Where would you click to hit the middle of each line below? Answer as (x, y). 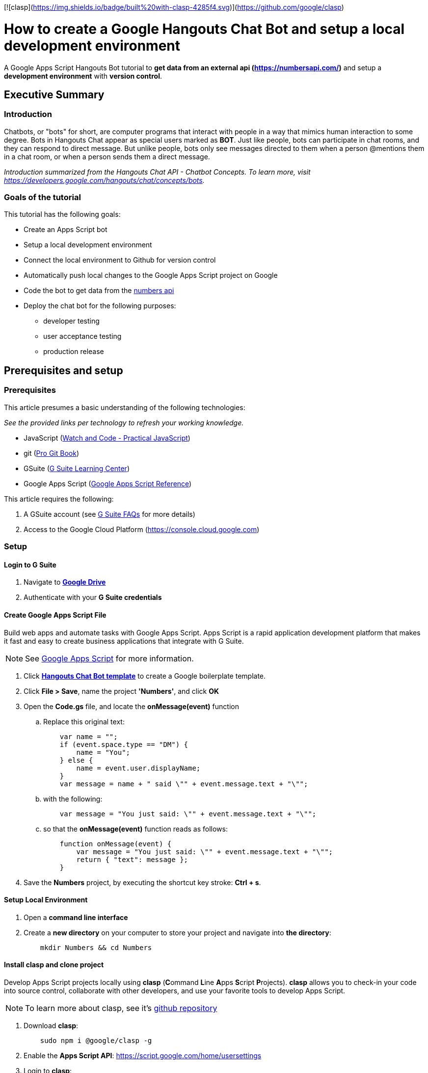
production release (74, 352)
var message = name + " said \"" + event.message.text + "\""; (184, 784)
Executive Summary (54, 94)
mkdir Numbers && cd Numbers (96, 947)
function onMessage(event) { (116, 844)
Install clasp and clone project (54, 965)
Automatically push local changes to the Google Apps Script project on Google (151, 275)
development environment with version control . (83, 76)
